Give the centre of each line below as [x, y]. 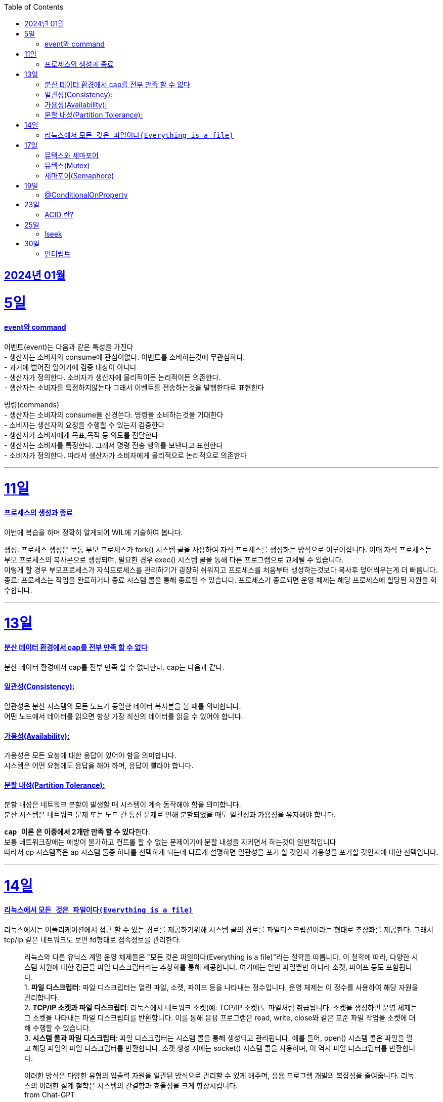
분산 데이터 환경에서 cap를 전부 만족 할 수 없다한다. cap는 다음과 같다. [114, 667]
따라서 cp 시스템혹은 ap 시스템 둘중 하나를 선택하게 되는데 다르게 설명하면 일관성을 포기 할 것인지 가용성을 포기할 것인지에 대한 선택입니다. [221, 852]
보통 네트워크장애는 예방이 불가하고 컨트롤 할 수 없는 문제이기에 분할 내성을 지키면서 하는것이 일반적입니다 [170, 842]
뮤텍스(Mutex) [67, 165]
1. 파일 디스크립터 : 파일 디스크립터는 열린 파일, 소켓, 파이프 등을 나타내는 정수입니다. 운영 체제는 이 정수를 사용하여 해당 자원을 [221, 987]
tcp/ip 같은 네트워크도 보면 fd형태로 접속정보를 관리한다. [93, 939]
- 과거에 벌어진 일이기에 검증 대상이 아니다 [70, 367]
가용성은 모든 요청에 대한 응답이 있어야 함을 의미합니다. [90, 755]
